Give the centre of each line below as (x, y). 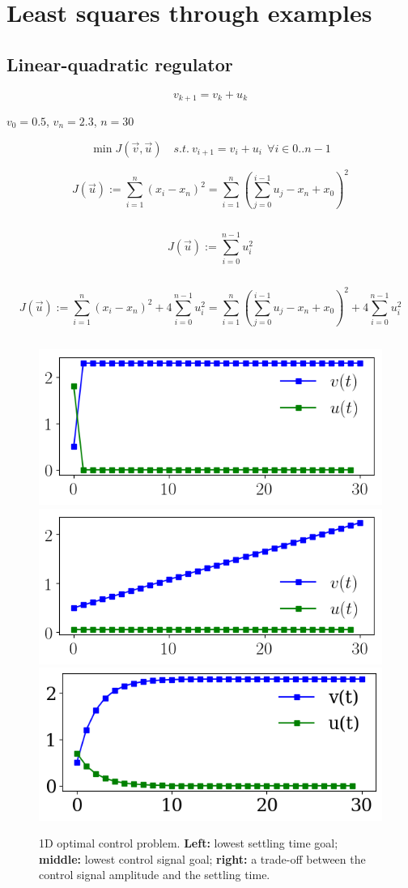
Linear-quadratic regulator (120, 64)
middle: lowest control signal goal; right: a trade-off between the (202, 858)
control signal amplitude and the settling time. (155, 875)
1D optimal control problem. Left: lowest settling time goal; (189, 843)
